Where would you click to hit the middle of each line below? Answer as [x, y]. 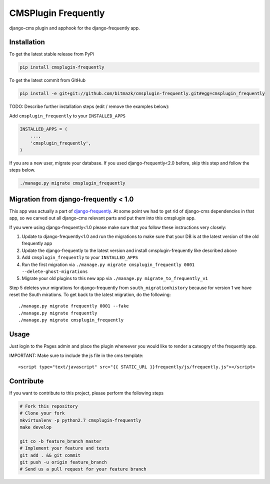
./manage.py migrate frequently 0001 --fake [74, 306]
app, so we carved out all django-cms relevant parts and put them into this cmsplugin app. [102, 218]
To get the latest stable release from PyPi [52, 54]
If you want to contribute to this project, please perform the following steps [86, 393]
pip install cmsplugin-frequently [62, 67]
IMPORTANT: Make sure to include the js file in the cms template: [76, 355]
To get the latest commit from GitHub [47, 80]
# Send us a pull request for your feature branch [83, 469]
